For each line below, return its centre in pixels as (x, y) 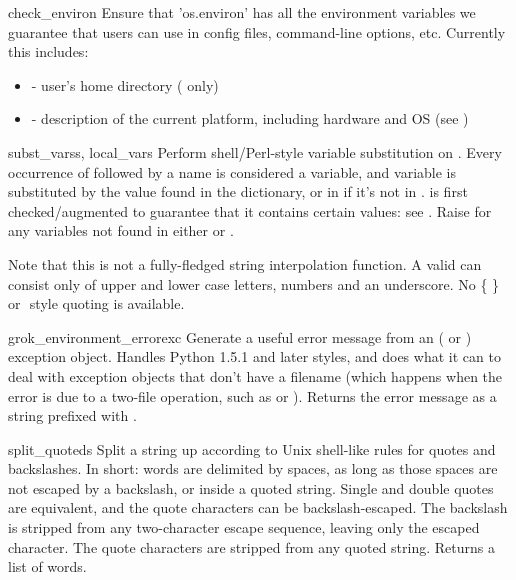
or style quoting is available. (96, 303)
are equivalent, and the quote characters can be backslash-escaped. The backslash (258, 507)
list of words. (47, 566)
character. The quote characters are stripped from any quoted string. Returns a (251, 546)
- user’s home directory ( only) (125, 84)
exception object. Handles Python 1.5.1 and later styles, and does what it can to (254, 356)
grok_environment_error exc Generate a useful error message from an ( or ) (240, 336)
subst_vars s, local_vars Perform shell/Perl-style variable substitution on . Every (255, 151)
